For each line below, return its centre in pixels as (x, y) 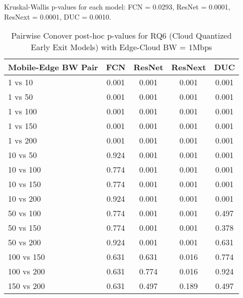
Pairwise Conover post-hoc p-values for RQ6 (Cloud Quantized (121, 36)
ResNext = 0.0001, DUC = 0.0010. (58, 16)
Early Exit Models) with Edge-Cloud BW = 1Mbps (121, 47)
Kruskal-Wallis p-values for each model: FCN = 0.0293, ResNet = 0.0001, (117, 7)
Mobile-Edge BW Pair (53, 67)
